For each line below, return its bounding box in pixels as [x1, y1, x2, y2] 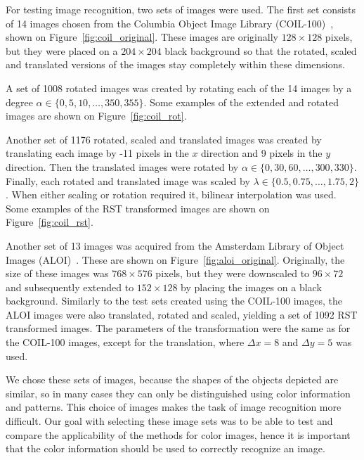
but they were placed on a [6, 43, 118, 58]
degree [6, 94, 33, 109]
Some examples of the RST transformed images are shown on [6, 200, 270, 215]
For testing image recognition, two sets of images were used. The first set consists [6, 2, 356, 16]
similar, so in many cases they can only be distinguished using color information [6, 385, 351, 400]
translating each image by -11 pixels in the [6, 146, 189, 160]
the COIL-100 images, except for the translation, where [6, 335, 245, 350]
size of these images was [6, 266, 109, 281]
